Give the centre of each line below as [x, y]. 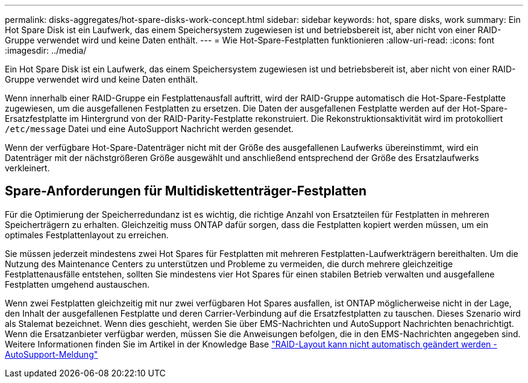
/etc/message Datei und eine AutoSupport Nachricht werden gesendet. [149, 129]
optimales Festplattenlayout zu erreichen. [87, 235]
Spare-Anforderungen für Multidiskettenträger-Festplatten [186, 191]
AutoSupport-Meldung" [52, 354]
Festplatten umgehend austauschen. [77, 284]
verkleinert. [27, 168]
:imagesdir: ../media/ [46, 50]
